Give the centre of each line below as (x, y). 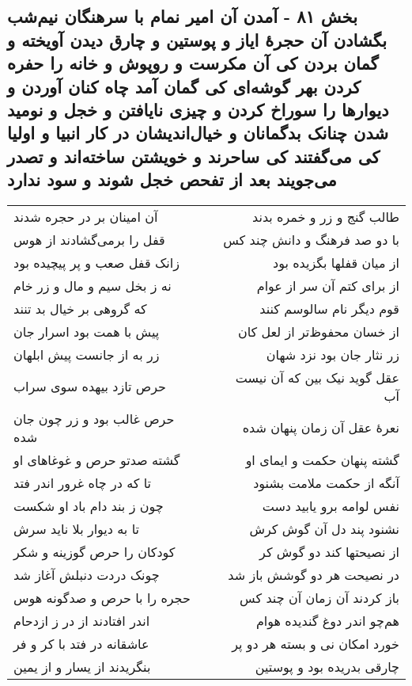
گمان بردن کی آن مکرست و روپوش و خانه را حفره (193, 63)
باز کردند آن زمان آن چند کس (319, 597)
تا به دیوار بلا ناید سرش (76, 528)
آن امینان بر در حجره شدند (86, 216)
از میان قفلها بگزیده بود (336, 262)
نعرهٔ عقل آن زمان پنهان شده (321, 428)
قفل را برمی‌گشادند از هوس (89, 239)
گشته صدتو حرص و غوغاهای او (97, 459)
